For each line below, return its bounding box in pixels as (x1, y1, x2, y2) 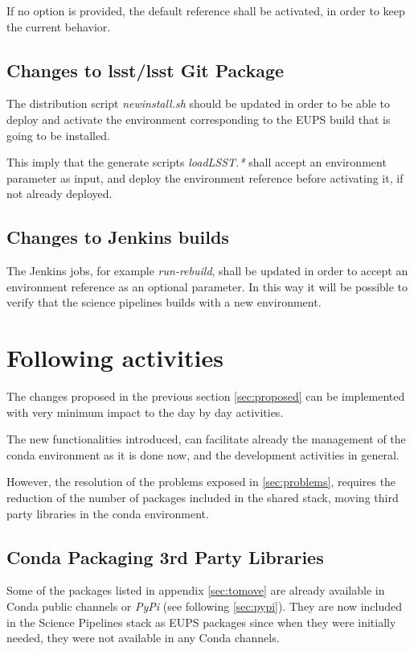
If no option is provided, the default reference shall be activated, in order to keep (6, 2, 405, 19)
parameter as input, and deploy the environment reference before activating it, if (6, 169, 404, 186)
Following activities (6, 341, 223, 374)
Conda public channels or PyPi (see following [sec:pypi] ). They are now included (6, 598, 403, 615)
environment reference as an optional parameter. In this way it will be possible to (6, 278, 408, 295)
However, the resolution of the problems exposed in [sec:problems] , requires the (6, 473, 396, 490)
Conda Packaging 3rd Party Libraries (6, 544, 324, 569)
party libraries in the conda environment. (6, 505, 209, 521)
